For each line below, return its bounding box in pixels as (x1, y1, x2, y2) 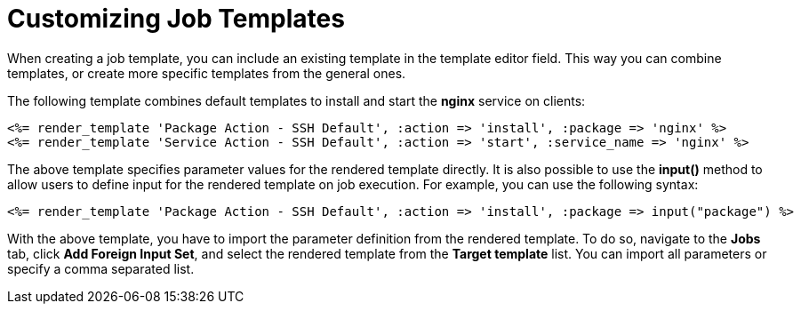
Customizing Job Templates (7, 4, 345, 34)
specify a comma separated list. (7, 260, 195, 276)
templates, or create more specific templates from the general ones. (7, 65, 406, 81)
